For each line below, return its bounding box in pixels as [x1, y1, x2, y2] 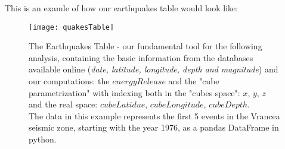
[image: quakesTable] [29, 23, 114, 31]
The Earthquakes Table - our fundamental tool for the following [29, 40, 262, 52]
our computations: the [29, 75, 110, 87]
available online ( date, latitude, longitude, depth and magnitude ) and [29, 63, 278, 75]
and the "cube [168, 75, 219, 87]
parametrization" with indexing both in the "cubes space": [29, 86, 240, 99]
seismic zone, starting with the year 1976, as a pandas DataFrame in [29, 121, 279, 134]
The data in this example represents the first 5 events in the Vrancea [29, 109, 280, 122]
